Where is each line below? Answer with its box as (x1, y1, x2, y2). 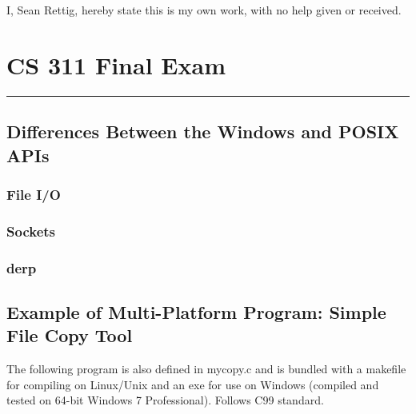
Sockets (6, 221, 55, 241)
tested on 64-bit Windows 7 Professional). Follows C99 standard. (6, 392, 324, 408)
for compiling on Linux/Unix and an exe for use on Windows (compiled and (6, 376, 379, 392)
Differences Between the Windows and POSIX (6, 119, 399, 144)
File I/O (6, 184, 61, 204)
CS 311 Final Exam (6, 48, 226, 81)
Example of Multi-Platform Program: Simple (6, 299, 386, 324)
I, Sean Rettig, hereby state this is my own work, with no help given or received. (6, 2, 402, 18)
